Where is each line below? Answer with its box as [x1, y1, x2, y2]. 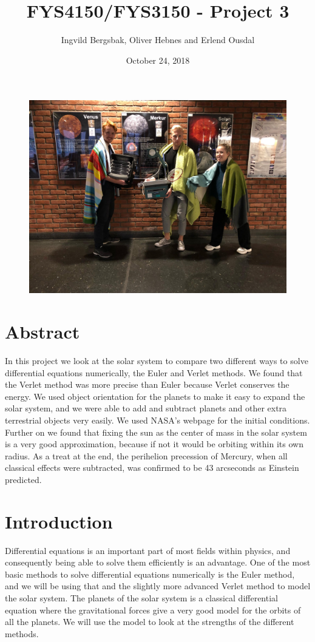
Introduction [5, 509, 113, 533]
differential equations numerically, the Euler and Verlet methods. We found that [5, 366, 303, 379]
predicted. [5, 473, 42, 485]
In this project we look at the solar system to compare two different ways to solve [5, 354, 308, 367]
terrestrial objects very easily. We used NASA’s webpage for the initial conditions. [5, 414, 310, 426]
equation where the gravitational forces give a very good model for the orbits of [5, 603, 301, 616]
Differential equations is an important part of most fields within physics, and [5, 544, 291, 556]
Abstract [5, 319, 80, 344]
